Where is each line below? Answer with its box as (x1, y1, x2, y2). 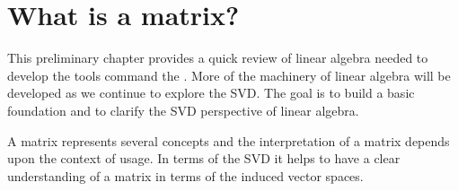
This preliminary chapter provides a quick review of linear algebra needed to (7, 48, 428, 67)
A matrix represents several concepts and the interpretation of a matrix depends (7, 131, 450, 150)
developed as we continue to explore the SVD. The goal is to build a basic (7, 83, 415, 102)
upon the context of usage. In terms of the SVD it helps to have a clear (7, 149, 401, 168)
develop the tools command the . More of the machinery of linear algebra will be (7, 65, 451, 84)
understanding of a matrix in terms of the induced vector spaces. (7, 166, 364, 185)
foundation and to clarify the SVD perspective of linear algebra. (7, 100, 359, 119)
